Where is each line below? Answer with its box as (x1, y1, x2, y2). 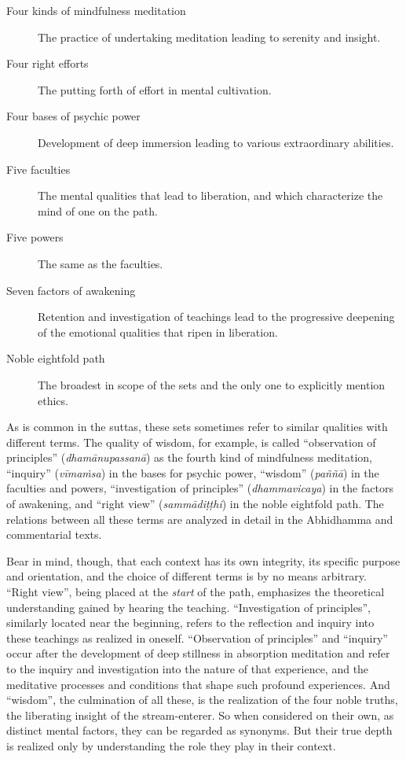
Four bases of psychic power (6, 108, 141, 124)
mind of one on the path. (38, 202, 158, 219)
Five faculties (6, 160, 71, 177)
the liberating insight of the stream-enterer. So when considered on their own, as (6, 706, 394, 723)
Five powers (6, 229, 64, 245)
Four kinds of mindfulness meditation (6, 2, 186, 18)
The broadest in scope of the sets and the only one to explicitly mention (38, 376, 386, 392)
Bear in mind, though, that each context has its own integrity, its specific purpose (6, 552, 401, 569)
